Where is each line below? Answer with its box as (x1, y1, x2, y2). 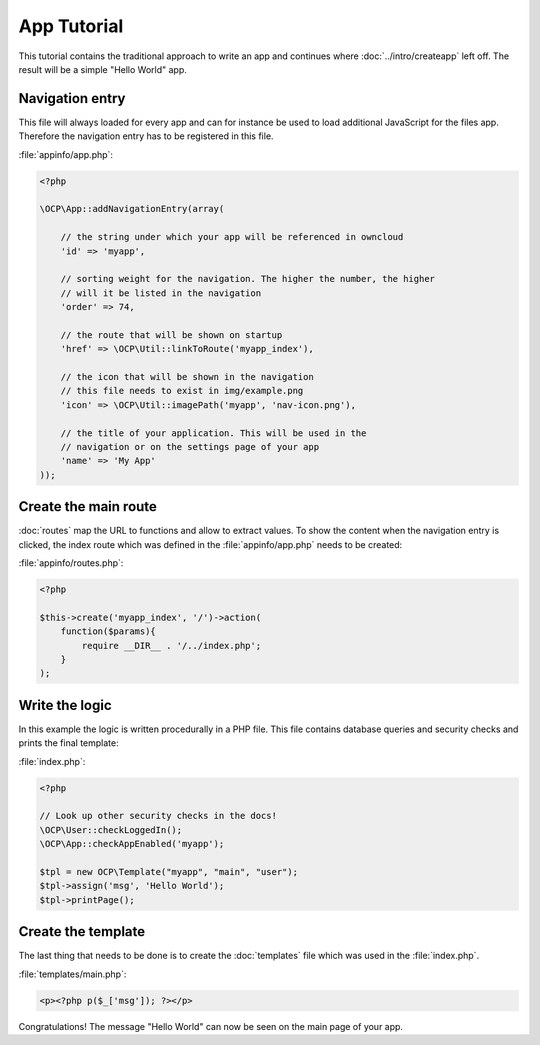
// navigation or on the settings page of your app (60, 441, 320, 453)
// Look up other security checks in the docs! (39, 810, 277, 822)
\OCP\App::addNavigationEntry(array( (39, 203, 225, 215)
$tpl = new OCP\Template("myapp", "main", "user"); (39, 866, 299, 878)
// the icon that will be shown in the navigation (60, 371, 314, 383)
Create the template (18, 923, 146, 940)
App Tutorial (18, 15, 124, 37)
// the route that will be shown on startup (60, 329, 283, 340)
